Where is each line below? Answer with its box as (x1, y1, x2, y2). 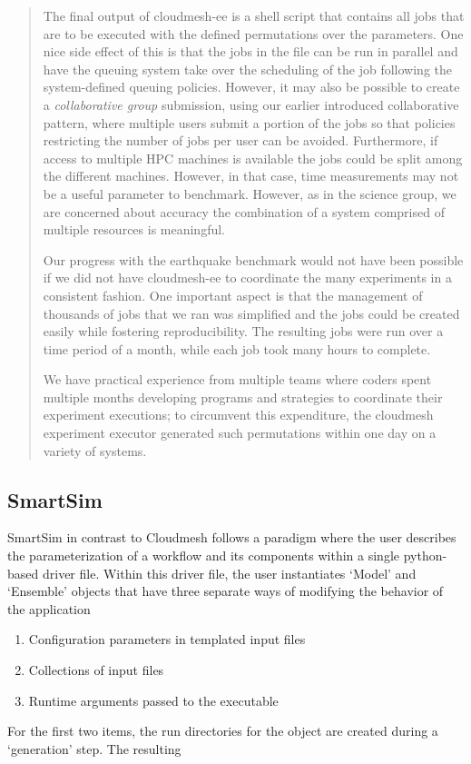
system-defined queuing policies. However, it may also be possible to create (43, 77, 460, 96)
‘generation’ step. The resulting (7, 739, 182, 758)
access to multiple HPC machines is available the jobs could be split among (43, 148, 463, 167)
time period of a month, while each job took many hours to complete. (43, 339, 431, 358)
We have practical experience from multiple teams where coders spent (43, 370, 432, 389)
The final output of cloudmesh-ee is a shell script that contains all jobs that (43, 6, 465, 25)
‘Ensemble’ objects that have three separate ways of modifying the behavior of (7, 581, 444, 600)
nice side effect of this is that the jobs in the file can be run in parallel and (43, 42, 458, 61)
